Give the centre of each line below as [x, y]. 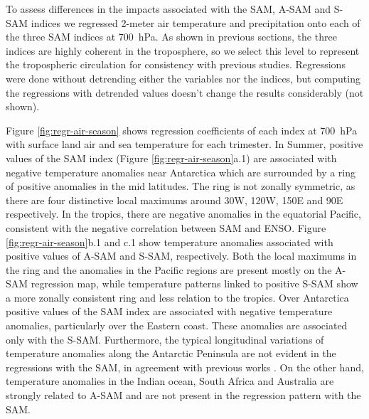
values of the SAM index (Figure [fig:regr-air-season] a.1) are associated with [171, 158]
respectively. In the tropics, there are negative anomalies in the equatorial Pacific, [183, 214]
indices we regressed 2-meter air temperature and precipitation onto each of [196, 22]
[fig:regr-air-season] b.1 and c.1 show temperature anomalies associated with [170, 242]
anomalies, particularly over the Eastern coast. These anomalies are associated [177, 325]
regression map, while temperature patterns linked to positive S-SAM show [194, 283]
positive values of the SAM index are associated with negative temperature [169, 311]
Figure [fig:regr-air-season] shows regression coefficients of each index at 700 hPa [182, 130]
